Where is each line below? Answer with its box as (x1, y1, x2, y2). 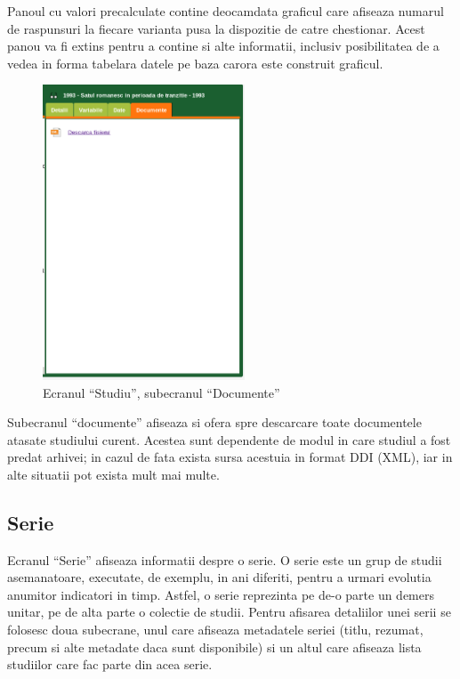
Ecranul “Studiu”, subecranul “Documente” (43, 383, 280, 401)
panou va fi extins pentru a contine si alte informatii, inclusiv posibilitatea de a (7, 36, 440, 55)
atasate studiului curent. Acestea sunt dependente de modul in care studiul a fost (7, 430, 451, 449)
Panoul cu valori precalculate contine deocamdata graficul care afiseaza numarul (7, 2, 444, 20)
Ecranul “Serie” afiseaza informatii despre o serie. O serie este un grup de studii (7, 550, 442, 569)
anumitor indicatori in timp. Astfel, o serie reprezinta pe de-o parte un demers (7, 585, 435, 603)
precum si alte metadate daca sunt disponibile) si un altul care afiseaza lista (7, 637, 422, 656)
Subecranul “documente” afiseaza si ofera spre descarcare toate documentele (7, 413, 422, 432)
